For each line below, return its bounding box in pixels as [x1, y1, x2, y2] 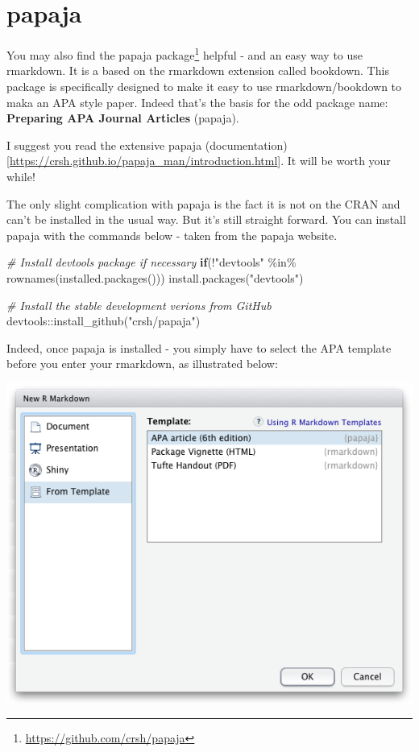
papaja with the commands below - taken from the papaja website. [6, 226, 338, 243]
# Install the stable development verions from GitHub [6, 296, 272, 313]
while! [6, 167, 35, 184]
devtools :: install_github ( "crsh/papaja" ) [6, 312, 201, 329]
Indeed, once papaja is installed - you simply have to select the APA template [6, 339, 392, 356]
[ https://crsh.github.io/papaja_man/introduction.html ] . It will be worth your [6, 152, 391, 169]
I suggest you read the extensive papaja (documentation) [6, 136, 288, 153]
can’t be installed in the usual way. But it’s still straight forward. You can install [6, 211, 406, 228]
